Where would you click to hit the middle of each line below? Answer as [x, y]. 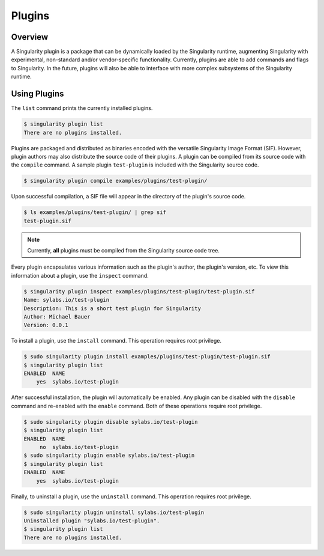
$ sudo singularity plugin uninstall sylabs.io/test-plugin [114, 512]
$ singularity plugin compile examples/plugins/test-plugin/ [115, 181]
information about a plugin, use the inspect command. [80, 275]
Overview [30, 37]
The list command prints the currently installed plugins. [82, 108]
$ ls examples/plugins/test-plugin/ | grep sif [95, 212]
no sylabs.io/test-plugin [79, 447]
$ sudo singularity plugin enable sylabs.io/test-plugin [109, 456]
